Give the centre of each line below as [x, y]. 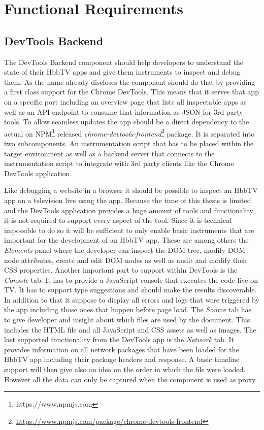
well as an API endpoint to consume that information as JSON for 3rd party [124, 111]
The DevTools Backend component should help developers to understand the [124, 62]
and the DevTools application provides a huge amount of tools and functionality [129, 210]
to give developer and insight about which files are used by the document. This [127, 320]
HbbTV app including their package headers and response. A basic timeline [122, 359]
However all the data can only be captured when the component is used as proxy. [131, 379]
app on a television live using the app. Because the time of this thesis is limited [128, 200]
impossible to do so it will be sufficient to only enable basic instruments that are [129, 230]
